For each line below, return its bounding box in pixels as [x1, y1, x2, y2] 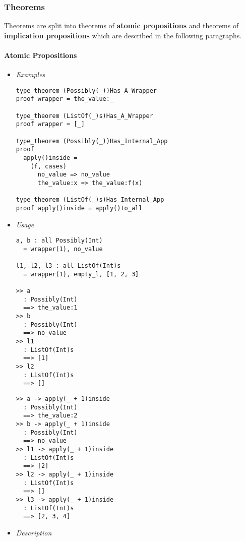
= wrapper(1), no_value [23, 245, 103, 253]
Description [16, 527, 52, 537]
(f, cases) [30, 162, 67, 170]
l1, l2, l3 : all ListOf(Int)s [16, 262, 121, 270]
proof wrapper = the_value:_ [16, 95, 114, 103]
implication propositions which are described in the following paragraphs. [4, 30, 242, 40]
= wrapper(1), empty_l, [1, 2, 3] [23, 270, 139, 278]
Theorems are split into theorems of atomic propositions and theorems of [4, 20, 239, 31]
